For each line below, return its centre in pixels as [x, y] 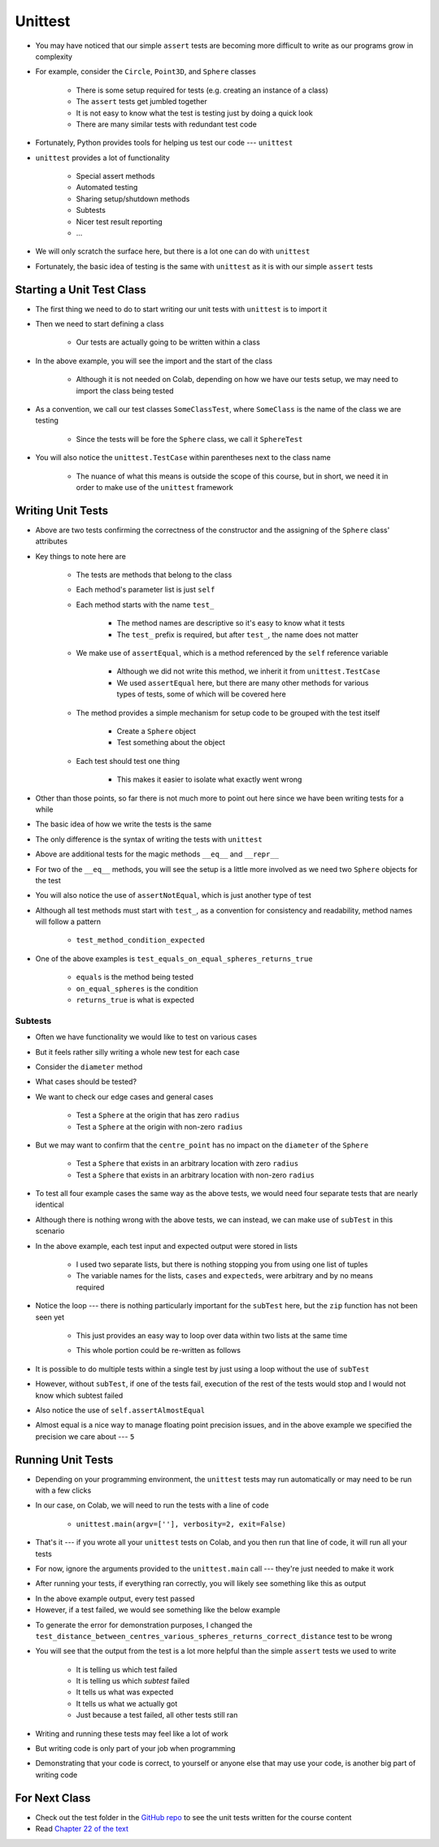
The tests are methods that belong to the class [154, 575]
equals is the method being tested [135, 977]
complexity [54, 56]
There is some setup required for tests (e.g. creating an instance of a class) [202, 90]
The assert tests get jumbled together [141, 102]
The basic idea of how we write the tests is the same [124, 824]
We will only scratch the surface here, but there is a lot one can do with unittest [173, 251]
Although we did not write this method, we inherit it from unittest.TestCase [248, 671]
